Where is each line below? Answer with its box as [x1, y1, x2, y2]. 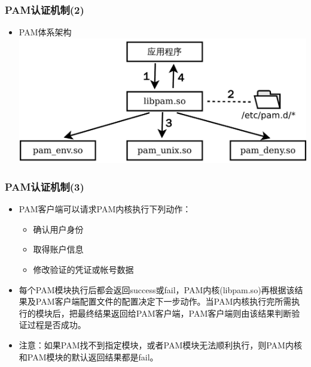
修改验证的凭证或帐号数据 [33, 263, 134, 276]
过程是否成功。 [27, 318, 86, 331]
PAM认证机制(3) [5, 179, 84, 194]
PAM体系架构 [19, 26, 72, 38]
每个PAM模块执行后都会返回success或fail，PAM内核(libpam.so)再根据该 [19, 283, 295, 296]
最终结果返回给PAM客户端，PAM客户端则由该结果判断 [77, 306, 292, 319]
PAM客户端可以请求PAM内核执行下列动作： [19, 203, 191, 215]
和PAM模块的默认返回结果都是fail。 [19, 350, 158, 363]
